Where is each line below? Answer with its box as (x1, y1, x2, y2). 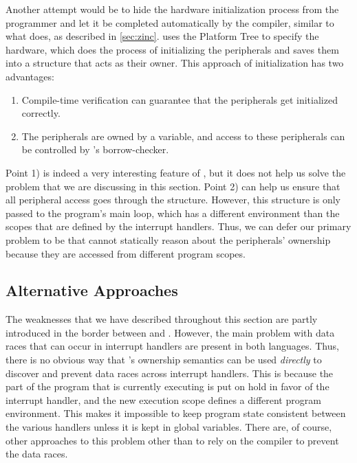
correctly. (21, 106, 61, 120)
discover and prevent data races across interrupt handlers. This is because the (6, 365, 334, 380)
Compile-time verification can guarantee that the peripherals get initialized (21, 92, 338, 106)
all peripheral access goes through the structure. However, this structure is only (6, 192, 340, 207)
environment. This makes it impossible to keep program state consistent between (6, 406, 346, 420)
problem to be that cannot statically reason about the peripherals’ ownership (6, 232, 331, 247)
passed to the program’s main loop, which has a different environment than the (6, 205, 340, 220)
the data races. (6, 447, 68, 461)
